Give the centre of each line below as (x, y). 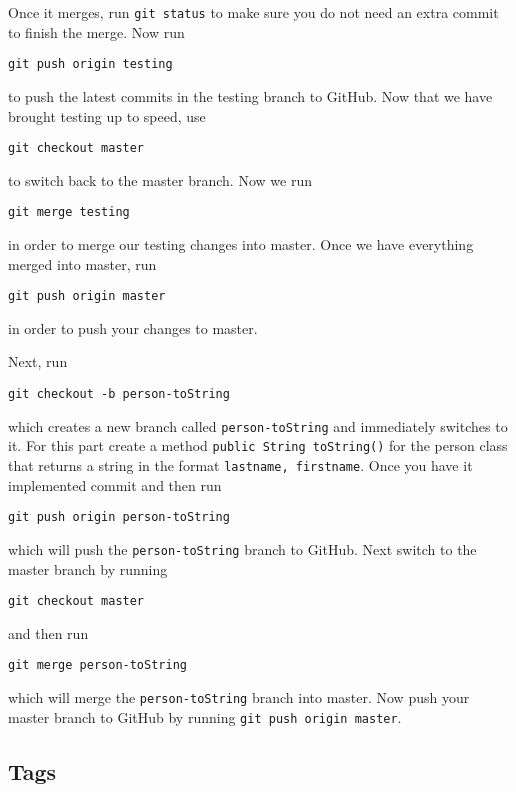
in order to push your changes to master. (133, 327)
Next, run (38, 361)
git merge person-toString (97, 665)
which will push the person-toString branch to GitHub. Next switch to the (242, 548)
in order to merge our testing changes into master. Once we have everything (241, 244)
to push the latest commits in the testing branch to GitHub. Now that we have (250, 95)
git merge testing (69, 212)
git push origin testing (90, 64)
